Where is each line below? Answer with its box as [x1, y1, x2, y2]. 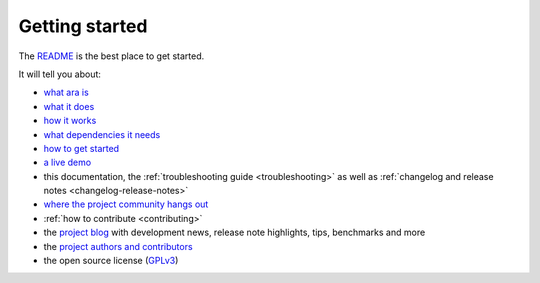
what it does [43, 100, 95, 112]
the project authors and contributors [43, 240, 194, 252]
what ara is [43, 86, 89, 99]
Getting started [18, 15, 148, 37]
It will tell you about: [18, 68, 102, 80]
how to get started [43, 142, 120, 154]
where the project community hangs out [43, 198, 209, 210]
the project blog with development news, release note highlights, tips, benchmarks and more [43, 226, 426, 239]
